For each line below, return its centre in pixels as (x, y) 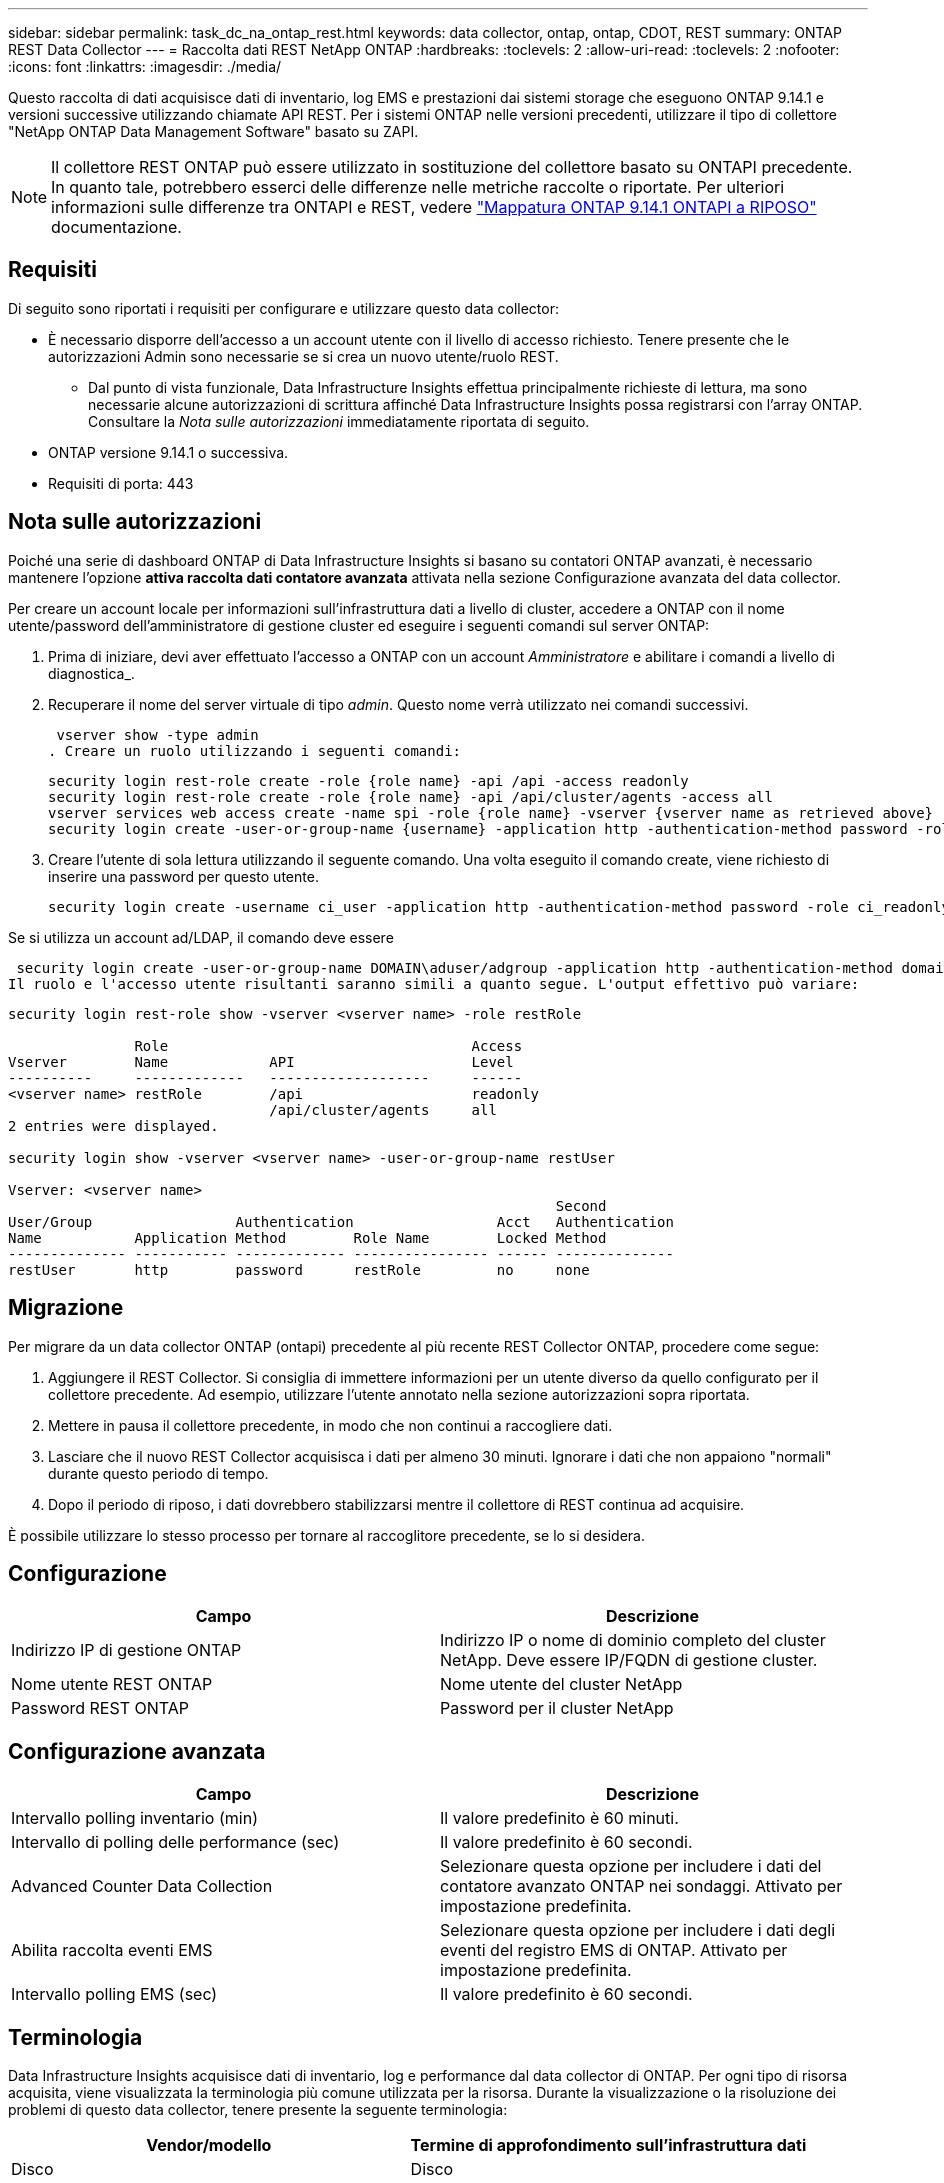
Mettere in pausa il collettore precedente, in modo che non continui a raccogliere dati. (330, 1425)
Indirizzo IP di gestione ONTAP (126, 1650)
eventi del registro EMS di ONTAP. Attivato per (614, 1950)
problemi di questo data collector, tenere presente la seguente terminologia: (258, 2110)
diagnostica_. (91, 673)
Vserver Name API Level (261, 1061)
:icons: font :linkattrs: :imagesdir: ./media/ (145, 66)
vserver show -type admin (157, 734)
